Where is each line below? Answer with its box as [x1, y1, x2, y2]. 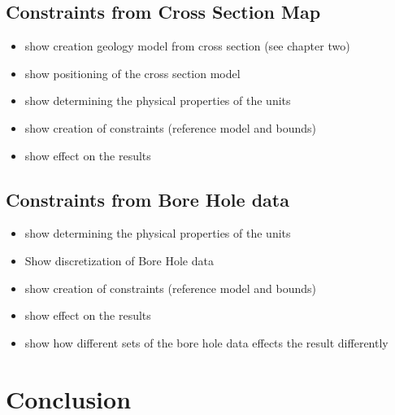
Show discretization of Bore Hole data [24, 251, 214, 269]
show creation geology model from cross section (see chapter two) [24, 37, 350, 55]
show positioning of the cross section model [24, 64, 241, 81]
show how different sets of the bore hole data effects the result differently [24, 334, 388, 351]
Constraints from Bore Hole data [6, 186, 289, 212]
